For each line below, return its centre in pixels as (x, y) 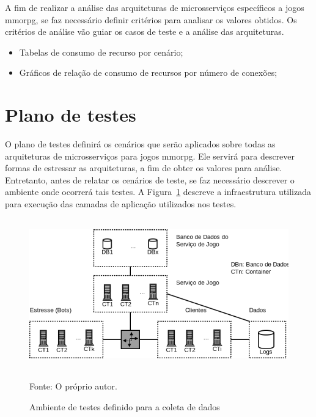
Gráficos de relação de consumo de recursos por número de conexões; (148, 72)
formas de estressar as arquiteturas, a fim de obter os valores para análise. (144, 168)
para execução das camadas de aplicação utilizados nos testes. (121, 204)
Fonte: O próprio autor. (73, 386)
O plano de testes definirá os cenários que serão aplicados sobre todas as (140, 144)
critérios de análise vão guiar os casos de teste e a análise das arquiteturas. (145, 31)
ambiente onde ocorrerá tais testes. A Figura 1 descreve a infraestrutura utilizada (158, 192)
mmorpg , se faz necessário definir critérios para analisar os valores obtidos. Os (151, 19)
